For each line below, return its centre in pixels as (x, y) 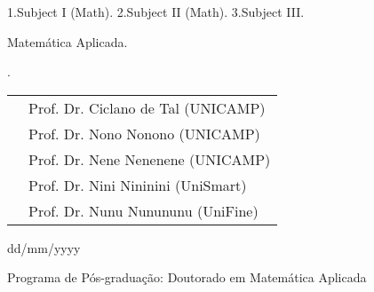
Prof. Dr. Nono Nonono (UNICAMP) (144, 133)
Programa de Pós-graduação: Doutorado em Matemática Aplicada (187, 277)
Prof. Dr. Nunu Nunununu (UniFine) (143, 210)
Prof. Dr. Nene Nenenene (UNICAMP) (150, 159)
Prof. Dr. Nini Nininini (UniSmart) (138, 185)
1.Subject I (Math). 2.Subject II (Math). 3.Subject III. (156, 12)
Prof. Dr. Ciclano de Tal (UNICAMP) (147, 107)
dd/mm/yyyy (44, 247)
